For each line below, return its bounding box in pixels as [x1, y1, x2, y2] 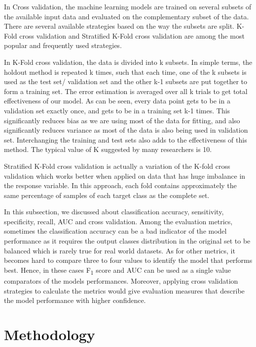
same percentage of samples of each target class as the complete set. [4, 190, 210, 200]
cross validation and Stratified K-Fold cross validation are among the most [19, 30, 245, 41]
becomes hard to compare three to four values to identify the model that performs [4, 255, 253, 265]
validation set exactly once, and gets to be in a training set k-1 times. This [4, 105, 230, 115]
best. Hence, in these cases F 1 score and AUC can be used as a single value [4, 264, 231, 276]
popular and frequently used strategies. [4, 40, 122, 50]
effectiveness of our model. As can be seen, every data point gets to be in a [4, 96, 230, 106]
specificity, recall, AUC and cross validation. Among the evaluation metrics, [4, 216, 233, 226]
